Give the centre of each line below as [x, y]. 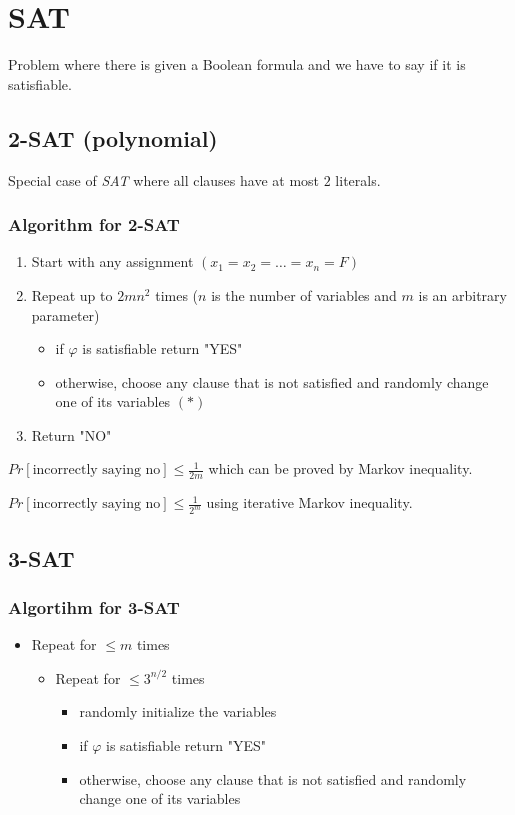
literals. [358, 179]
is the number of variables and [304, 294]
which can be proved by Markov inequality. [340, 468]
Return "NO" [71, 434]
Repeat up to [72, 294]
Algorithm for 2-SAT [94, 224]
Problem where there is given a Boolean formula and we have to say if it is [237, 64]
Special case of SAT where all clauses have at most [164, 179]
